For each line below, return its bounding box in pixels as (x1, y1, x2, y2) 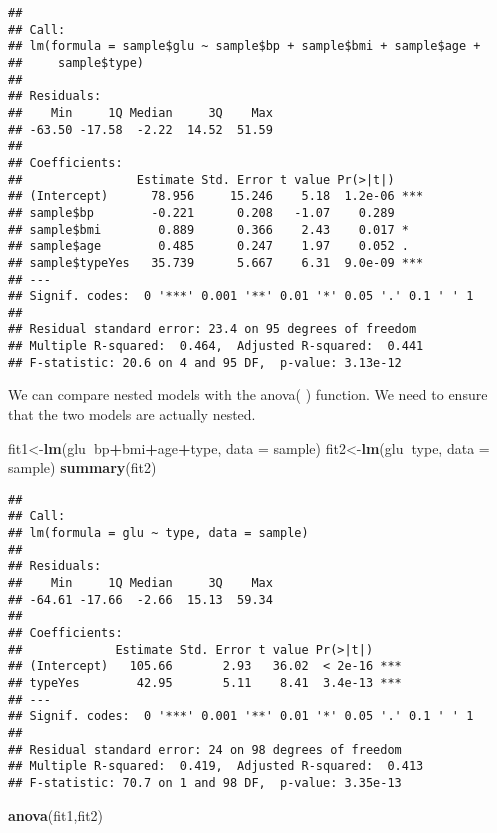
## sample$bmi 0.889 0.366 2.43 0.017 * (8, 222, 409, 237)
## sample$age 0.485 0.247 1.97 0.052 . (8, 239, 409, 254)
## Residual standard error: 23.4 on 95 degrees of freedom (8, 322, 417, 337)
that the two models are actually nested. (8, 404, 256, 425)
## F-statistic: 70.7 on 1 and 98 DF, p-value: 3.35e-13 (8, 775, 402, 790)
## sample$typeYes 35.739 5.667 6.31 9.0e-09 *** (8, 255, 424, 270)
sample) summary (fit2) (8, 457, 157, 478)
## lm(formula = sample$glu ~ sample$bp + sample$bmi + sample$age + (8, 39, 481, 54)
